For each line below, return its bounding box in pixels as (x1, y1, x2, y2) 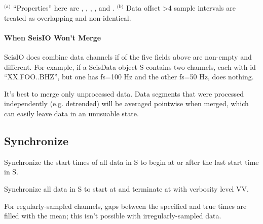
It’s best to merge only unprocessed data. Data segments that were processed (4, 88, 244, 99)
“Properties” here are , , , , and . (13, 3, 115, 13)
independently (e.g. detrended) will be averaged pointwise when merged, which (4, 98, 249, 109)
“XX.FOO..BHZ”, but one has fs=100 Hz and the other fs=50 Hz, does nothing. (4, 71, 254, 82)
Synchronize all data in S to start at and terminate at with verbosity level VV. (4, 183, 249, 194)
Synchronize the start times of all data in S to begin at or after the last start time (4, 156, 259, 167)
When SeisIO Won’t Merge (4, 32, 101, 42)
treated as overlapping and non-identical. (4, 12, 131, 23)
